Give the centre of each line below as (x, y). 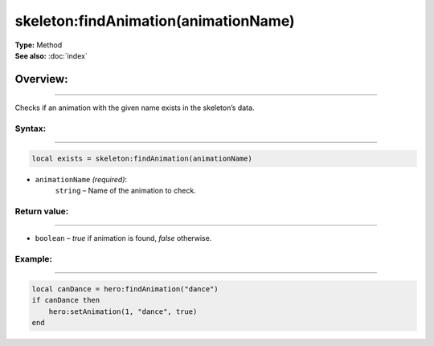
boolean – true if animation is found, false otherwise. (123, 238)
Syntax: (31, 128)
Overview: (41, 79)
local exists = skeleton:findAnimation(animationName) (142, 158)
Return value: (42, 211)
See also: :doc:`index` (51, 55)
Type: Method (39, 45)
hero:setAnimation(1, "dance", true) (123, 311)
